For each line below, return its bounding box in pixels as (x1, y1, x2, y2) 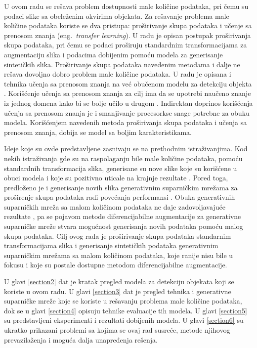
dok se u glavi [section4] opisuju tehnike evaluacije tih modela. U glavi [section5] (4, 305, 247, 315)
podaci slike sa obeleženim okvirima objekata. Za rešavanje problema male (4, 10, 229, 21)
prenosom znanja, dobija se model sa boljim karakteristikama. (4, 127, 192, 137)
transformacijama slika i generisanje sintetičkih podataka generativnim (4, 240, 218, 251)
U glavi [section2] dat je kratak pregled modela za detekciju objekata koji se (4, 276, 234, 287)
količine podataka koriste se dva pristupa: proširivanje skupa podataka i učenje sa (4, 20, 252, 31)
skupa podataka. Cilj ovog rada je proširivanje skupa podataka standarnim (4, 230, 231, 241)
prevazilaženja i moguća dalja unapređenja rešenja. (4, 334, 158, 345)
